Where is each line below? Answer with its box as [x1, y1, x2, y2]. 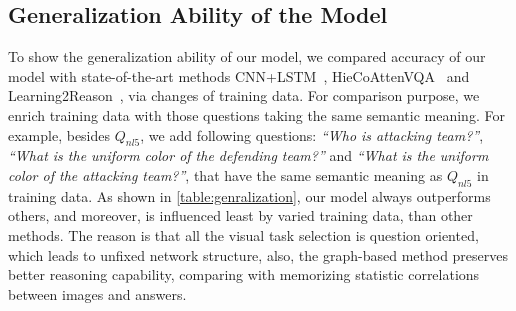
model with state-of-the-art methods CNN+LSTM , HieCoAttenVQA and [8, 65, 470, 86]
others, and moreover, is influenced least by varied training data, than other [8, 205, 473, 226]
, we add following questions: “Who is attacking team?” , [140, 124, 484, 145]
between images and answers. [8, 283, 187, 304]
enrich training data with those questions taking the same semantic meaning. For [8, 104, 505, 125]
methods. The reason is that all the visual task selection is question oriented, [8, 224, 479, 245]
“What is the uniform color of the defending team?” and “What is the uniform [8, 145, 489, 166]
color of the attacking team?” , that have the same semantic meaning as [8, 164, 443, 185]
